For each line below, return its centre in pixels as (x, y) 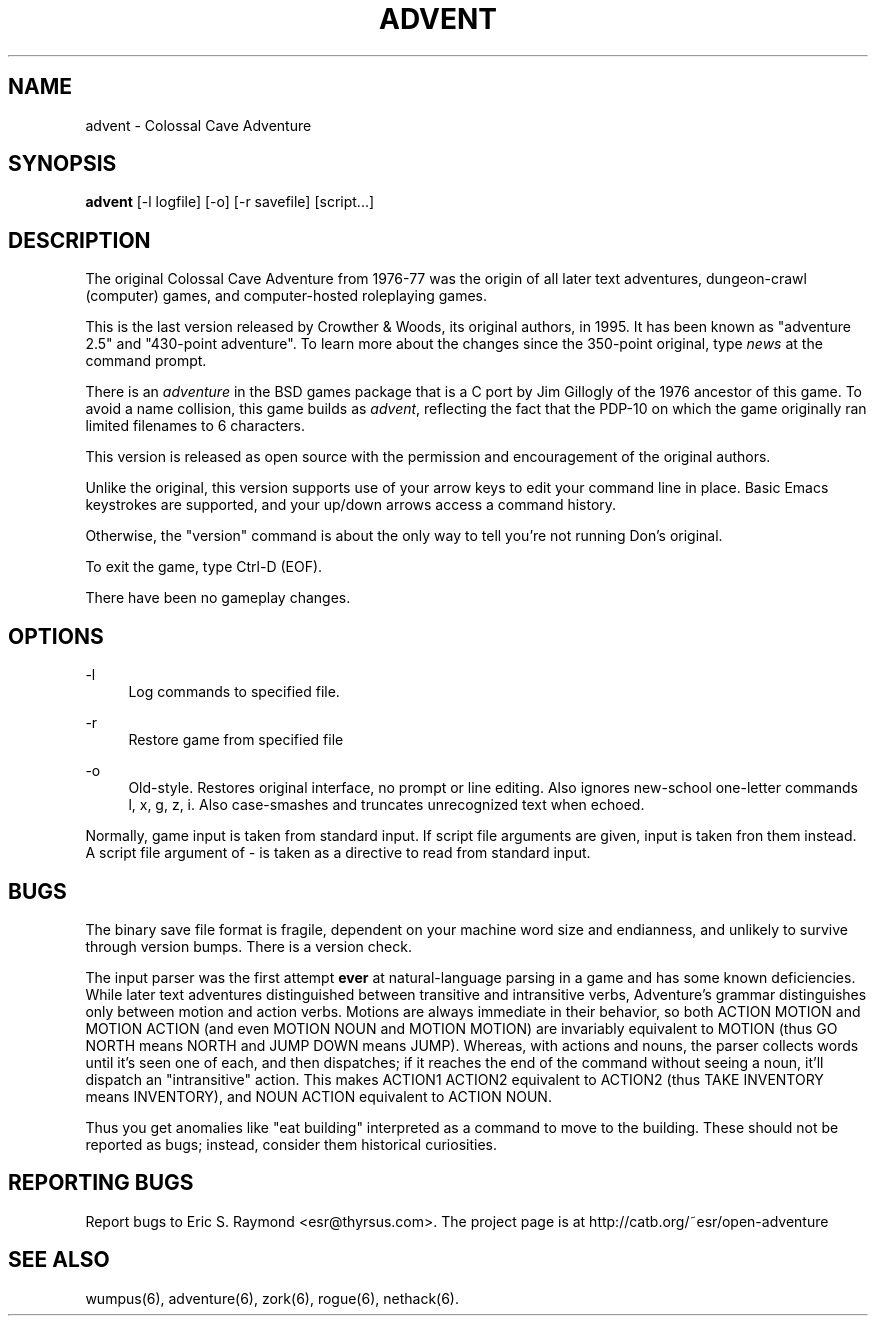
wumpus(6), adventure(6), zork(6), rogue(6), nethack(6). (272, 1298)
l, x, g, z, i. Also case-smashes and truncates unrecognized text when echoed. (386, 805)
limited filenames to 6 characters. (195, 426)
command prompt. (146, 361)
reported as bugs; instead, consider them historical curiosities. (291, 1144)
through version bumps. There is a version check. (248, 946)
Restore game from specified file (236, 740)
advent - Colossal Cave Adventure (198, 125)
